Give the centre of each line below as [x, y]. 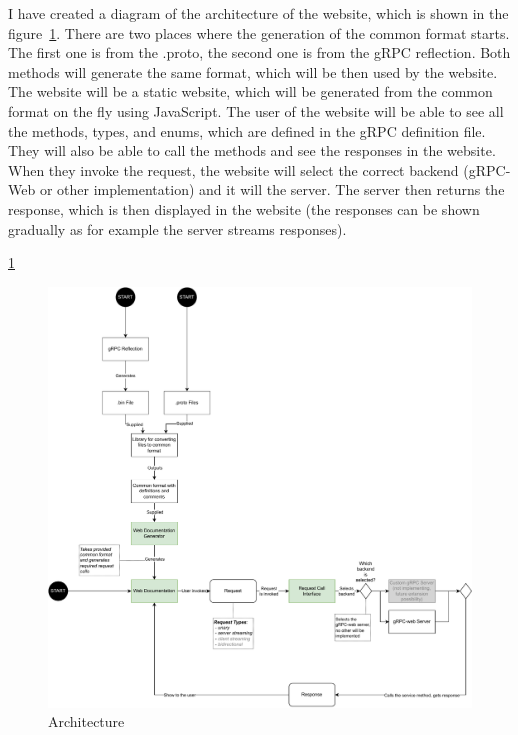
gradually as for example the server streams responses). [177, 228]
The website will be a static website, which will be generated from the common [250, 91]
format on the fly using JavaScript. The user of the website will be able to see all [256, 110]
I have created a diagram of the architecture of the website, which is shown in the [258, 13]
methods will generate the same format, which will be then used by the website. [253, 71]
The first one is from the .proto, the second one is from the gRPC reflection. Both [259, 52]
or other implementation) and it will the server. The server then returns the [272, 189]
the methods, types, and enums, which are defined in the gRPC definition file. [247, 130]
